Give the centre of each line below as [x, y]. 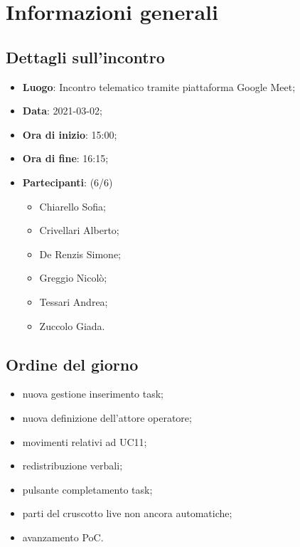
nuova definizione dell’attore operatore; [107, 417]
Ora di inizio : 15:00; [70, 134]
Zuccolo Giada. [72, 325]
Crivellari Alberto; [79, 230]
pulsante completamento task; [87, 489]
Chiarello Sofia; [73, 206]
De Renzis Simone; [80, 254]
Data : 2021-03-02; [62, 111]
